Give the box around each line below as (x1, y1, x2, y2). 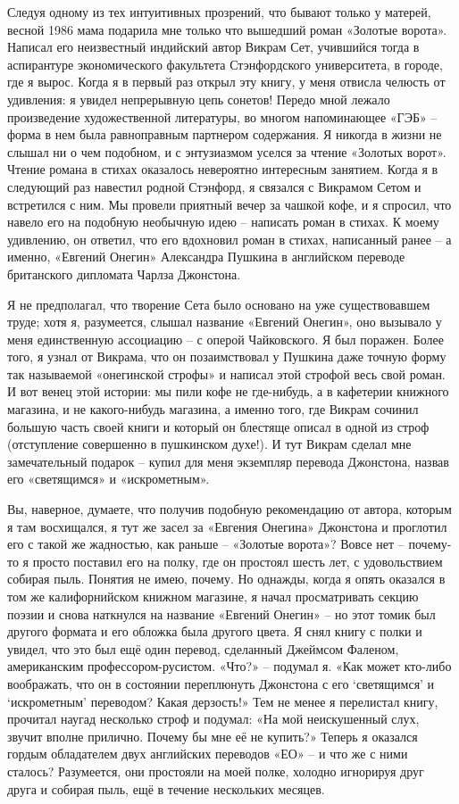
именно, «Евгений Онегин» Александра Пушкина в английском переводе (7, 247, 405, 266)
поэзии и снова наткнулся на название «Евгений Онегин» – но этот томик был (7, 604, 436, 623)
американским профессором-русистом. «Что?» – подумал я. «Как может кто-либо (7, 657, 452, 676)
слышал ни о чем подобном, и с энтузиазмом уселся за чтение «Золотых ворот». (7, 142, 446, 161)
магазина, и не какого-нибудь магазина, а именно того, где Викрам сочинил (7, 400, 419, 419)
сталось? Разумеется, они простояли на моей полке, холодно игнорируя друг (7, 761, 424, 780)
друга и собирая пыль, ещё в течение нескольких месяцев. (7, 779, 325, 798)
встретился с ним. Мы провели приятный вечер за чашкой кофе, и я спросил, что (7, 195, 452, 213)
